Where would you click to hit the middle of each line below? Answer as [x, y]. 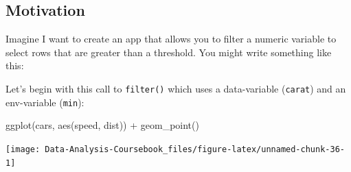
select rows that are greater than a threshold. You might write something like [169, 52]
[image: [23, 149]
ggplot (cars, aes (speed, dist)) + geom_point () [102, 125]
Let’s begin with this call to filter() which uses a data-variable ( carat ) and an [176, 88]
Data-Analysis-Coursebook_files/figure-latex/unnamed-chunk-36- [195, 149]
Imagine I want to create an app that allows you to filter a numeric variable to [171, 39]
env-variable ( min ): [45, 102]
